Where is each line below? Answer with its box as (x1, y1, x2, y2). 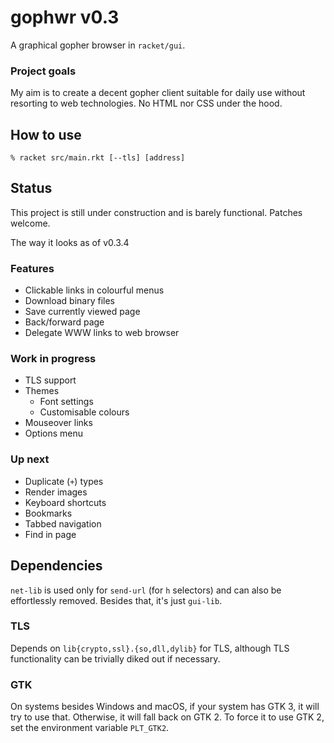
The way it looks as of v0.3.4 (10, 236, 130, 248)
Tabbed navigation (24, 517, 102, 530)
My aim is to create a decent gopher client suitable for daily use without (10, 87, 306, 99)
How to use (10, 126, 82, 143)
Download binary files (24, 295, 115, 307)
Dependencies (10, 557, 103, 575)
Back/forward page (24, 316, 105, 328)
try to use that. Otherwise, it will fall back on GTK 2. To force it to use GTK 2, (10, 711, 325, 723)
